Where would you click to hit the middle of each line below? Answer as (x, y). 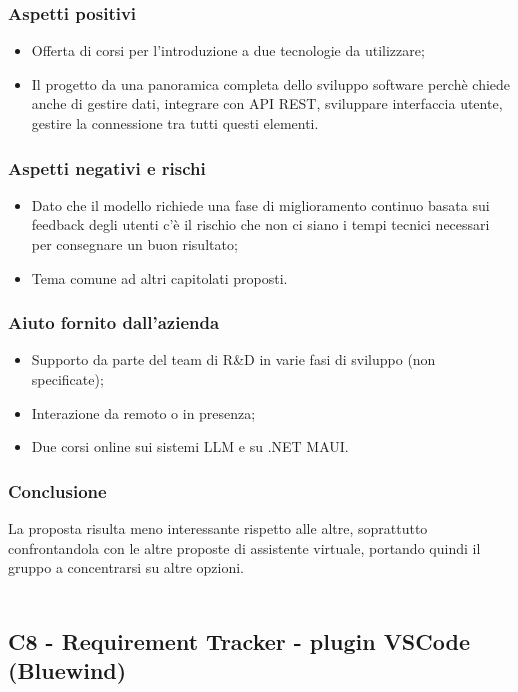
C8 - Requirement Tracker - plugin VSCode (239, 640)
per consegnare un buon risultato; (134, 244)
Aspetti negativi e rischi (107, 167)
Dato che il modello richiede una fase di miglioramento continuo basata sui (260, 204)
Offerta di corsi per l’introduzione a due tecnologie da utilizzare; (228, 50)
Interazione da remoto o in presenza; (143, 412)
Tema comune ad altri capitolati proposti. (159, 277)
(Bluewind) (67, 670)
